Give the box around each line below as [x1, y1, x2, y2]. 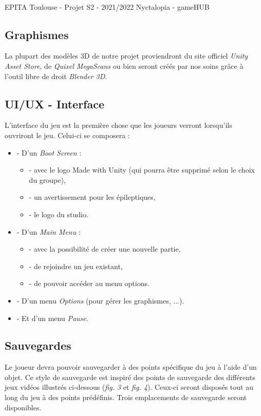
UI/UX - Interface [5, 96, 104, 111]
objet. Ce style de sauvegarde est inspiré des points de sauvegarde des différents [5, 371, 255, 382]
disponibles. [5, 402, 42, 412]
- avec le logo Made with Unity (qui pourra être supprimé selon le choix [29, 164, 255, 175]
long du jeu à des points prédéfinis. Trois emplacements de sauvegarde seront [5, 392, 247, 403]
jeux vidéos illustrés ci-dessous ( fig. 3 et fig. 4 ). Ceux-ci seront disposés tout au [5, 382, 253, 392]
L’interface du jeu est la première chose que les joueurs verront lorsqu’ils [5, 120, 232, 130]
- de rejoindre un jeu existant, [29, 260, 123, 271]
